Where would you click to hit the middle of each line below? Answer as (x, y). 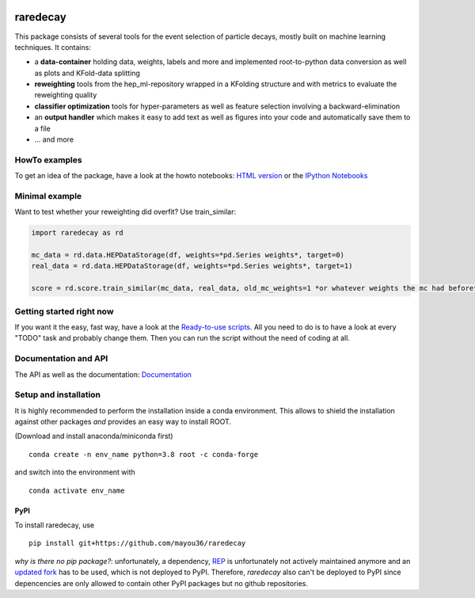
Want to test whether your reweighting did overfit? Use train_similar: (125, 212)
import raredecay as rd (78, 233)
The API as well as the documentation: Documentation (103, 374)
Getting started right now (64, 311)
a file (42, 128)
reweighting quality (66, 95)
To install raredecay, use (55, 525)
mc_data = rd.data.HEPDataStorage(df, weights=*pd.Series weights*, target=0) (188, 255)
